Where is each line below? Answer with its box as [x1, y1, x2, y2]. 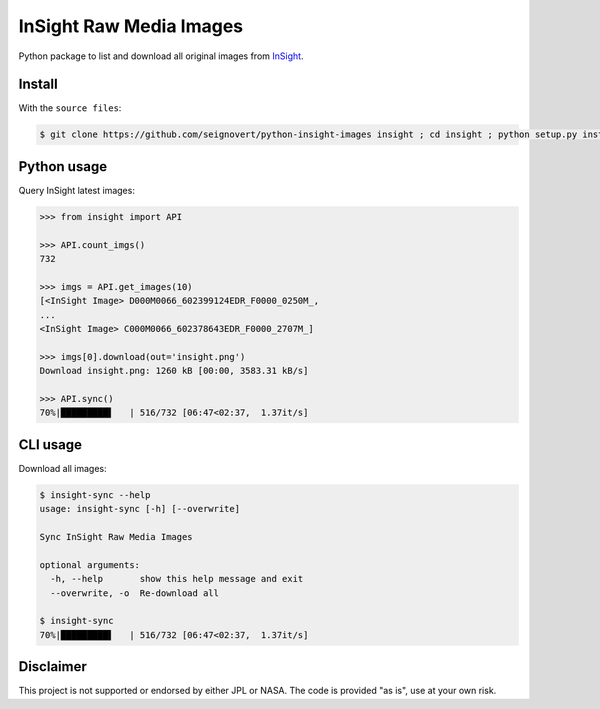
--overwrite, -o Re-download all [50, 587, 220, 599]
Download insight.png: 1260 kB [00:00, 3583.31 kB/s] [39, 365, 309, 377]
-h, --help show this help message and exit [50, 573, 304, 585]
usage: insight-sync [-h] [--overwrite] [39, 503, 240, 515]
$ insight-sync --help [39, 489, 151, 500]
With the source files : [18, 102, 122, 114]
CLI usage [18, 436, 83, 453]
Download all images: [18, 462, 107, 474]
